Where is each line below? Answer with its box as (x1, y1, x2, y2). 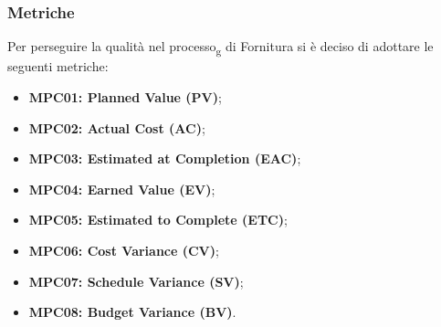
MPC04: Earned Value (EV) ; (28, 179, 215, 198)
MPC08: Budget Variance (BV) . (28, 302, 236, 322)
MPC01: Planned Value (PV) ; (28, 87, 222, 106)
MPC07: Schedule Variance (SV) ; (28, 271, 244, 290)
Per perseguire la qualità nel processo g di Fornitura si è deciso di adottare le (7, 37, 434, 58)
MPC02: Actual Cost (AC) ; (28, 118, 205, 137)
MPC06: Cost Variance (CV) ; (28, 240, 219, 259)
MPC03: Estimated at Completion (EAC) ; (28, 149, 301, 168)
